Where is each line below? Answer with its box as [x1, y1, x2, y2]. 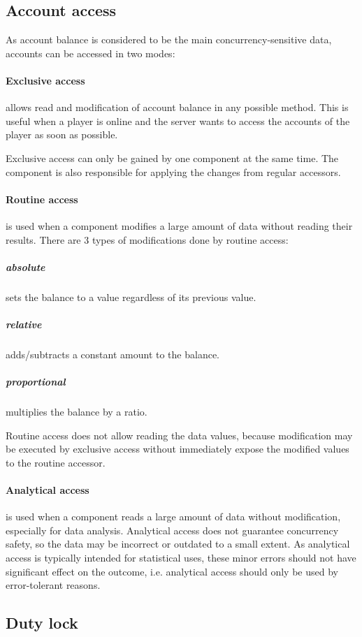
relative [6, 316, 42, 331]
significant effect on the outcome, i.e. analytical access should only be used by [6, 564, 338, 578]
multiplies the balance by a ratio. [6, 404, 147, 419]
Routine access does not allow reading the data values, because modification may [6, 427, 353, 442]
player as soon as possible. [6, 127, 118, 142]
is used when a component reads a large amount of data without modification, [6, 509, 341, 524]
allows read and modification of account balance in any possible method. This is [6, 100, 349, 115]
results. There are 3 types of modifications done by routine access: [6, 232, 289, 247]
